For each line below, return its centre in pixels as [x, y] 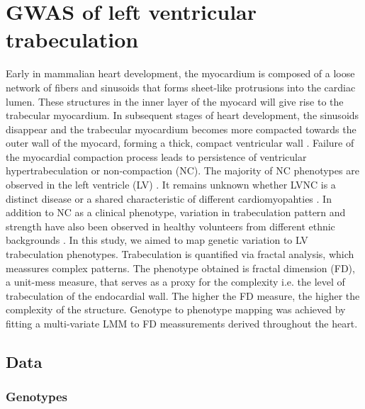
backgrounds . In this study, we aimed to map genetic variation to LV [157, 240]
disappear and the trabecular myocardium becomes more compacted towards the [181, 129]
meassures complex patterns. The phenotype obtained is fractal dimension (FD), [180, 268]
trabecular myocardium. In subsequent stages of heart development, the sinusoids [182, 115]
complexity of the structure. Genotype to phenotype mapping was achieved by [176, 309]
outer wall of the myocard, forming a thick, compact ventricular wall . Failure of [180, 143]
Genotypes [37, 397]
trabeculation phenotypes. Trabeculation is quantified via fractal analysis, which [180, 254]
